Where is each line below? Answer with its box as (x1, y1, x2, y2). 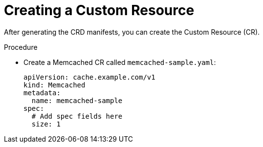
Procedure (4, 42, 38, 51)
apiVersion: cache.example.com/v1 (23, 73, 155, 81)
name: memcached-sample (31, 96, 123, 105)
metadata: (23, 88, 61, 97)
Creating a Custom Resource (4, 2, 195, 19)
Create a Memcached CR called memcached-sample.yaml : (23, 58, 216, 66)
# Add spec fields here (31, 112, 123, 120)
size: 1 (31, 120, 61, 128)
